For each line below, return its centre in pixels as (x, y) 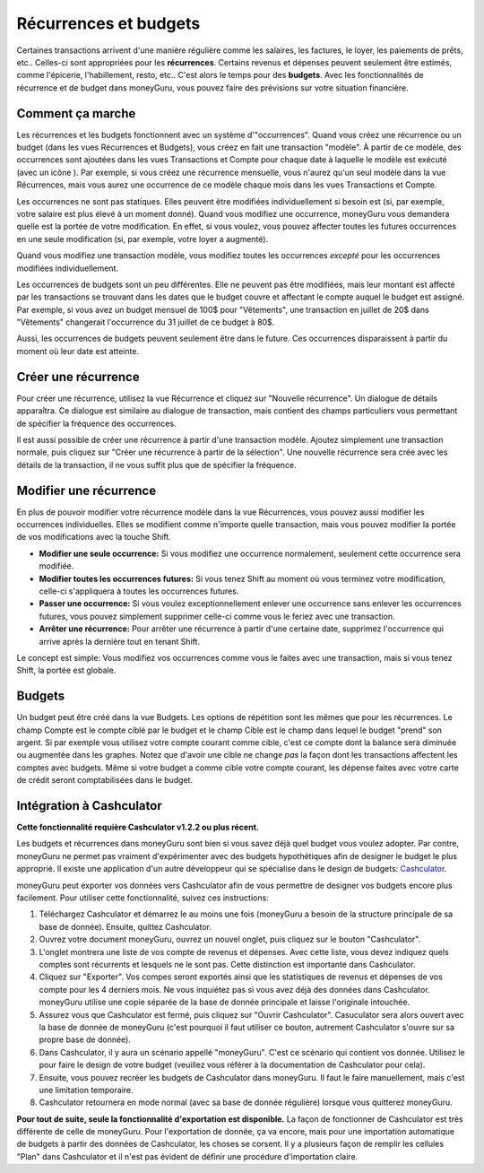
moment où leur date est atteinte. (78, 351)
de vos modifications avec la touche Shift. (94, 537)
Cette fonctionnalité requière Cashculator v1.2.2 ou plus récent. (138, 827)
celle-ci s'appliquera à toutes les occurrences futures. (139, 591)
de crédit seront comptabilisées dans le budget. (104, 780)
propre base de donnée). (85, 1039)
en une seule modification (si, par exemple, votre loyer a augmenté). (143, 239)
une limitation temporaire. (86, 1090)
